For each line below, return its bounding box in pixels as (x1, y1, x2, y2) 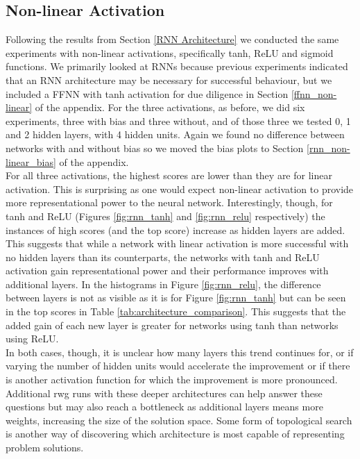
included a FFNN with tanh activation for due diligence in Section (6, 86, 289, 101)
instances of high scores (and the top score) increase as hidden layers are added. (6, 222, 345, 237)
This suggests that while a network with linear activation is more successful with (6, 236, 349, 251)
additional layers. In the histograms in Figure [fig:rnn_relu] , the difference (6, 276, 321, 291)
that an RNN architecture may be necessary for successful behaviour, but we (6, 72, 332, 87)
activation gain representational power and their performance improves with (6, 263, 329, 278)
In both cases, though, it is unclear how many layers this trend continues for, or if (6, 344, 354, 359)
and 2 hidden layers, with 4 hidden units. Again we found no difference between (6, 127, 345, 142)
